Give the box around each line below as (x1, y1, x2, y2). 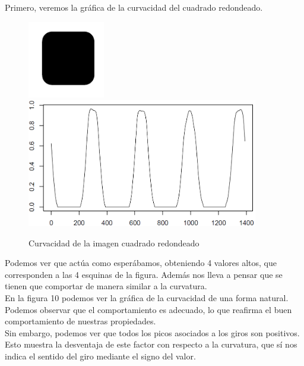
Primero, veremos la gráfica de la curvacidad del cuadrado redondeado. (5, 1, 263, 13)
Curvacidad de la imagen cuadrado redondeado (28, 236, 199, 249)
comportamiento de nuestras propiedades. (5, 315, 156, 327)
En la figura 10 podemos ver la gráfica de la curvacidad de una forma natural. (5, 292, 289, 304)
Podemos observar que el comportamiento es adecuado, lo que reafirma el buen (5, 303, 292, 315)
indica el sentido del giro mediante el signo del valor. (5, 349, 196, 362)
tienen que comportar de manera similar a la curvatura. (5, 280, 207, 292)
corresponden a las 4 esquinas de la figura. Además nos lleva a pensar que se (5, 268, 283, 280)
